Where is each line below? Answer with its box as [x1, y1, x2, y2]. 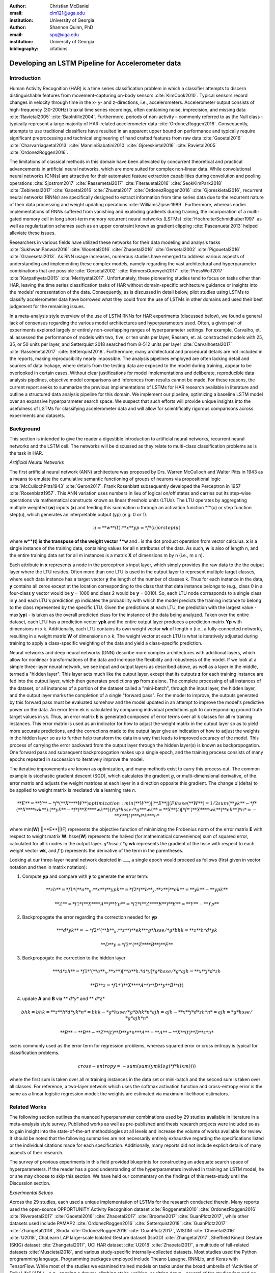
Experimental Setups [9, 1189, 53, 1196]
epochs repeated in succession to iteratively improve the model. [9, 756, 144, 762]
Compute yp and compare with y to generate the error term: [22, 873, 149, 879]
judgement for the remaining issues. [9, 303, 85, 310]
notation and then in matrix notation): [9, 864, 88, 870]
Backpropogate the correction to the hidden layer [22, 955, 126, 961]
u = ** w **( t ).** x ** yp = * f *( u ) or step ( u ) [93, 525, 181, 531]
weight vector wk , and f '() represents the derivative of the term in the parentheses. [9, 847, 183, 853]
